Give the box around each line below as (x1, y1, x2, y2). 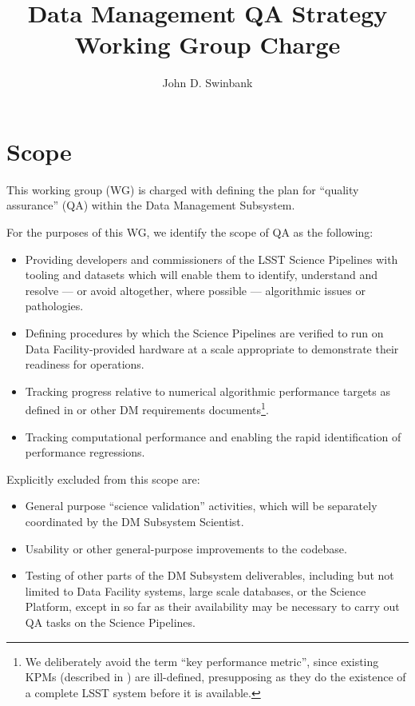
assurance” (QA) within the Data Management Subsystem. (6, 197, 295, 213)
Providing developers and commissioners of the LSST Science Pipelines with (25, 250, 398, 267)
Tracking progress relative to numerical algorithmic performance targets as (25, 382, 390, 399)
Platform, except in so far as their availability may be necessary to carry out (25, 598, 400, 615)
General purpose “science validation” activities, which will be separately (25, 497, 377, 514)
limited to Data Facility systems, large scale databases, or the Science (25, 582, 366, 599)
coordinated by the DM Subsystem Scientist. (25, 513, 244, 529)
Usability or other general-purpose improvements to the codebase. (25, 540, 347, 556)
